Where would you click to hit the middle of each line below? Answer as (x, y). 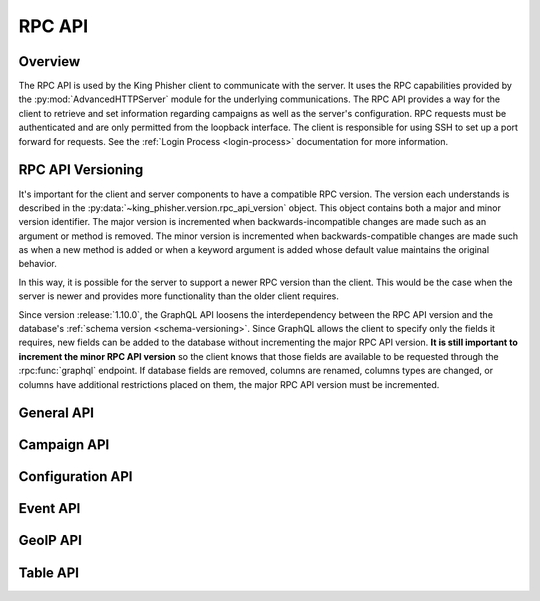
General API (56, 413)
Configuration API (75, 476)
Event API (49, 508)
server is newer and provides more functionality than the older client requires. (179, 296)
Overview (49, 61)
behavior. (37, 264)
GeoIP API (50, 540)
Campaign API (64, 445)
